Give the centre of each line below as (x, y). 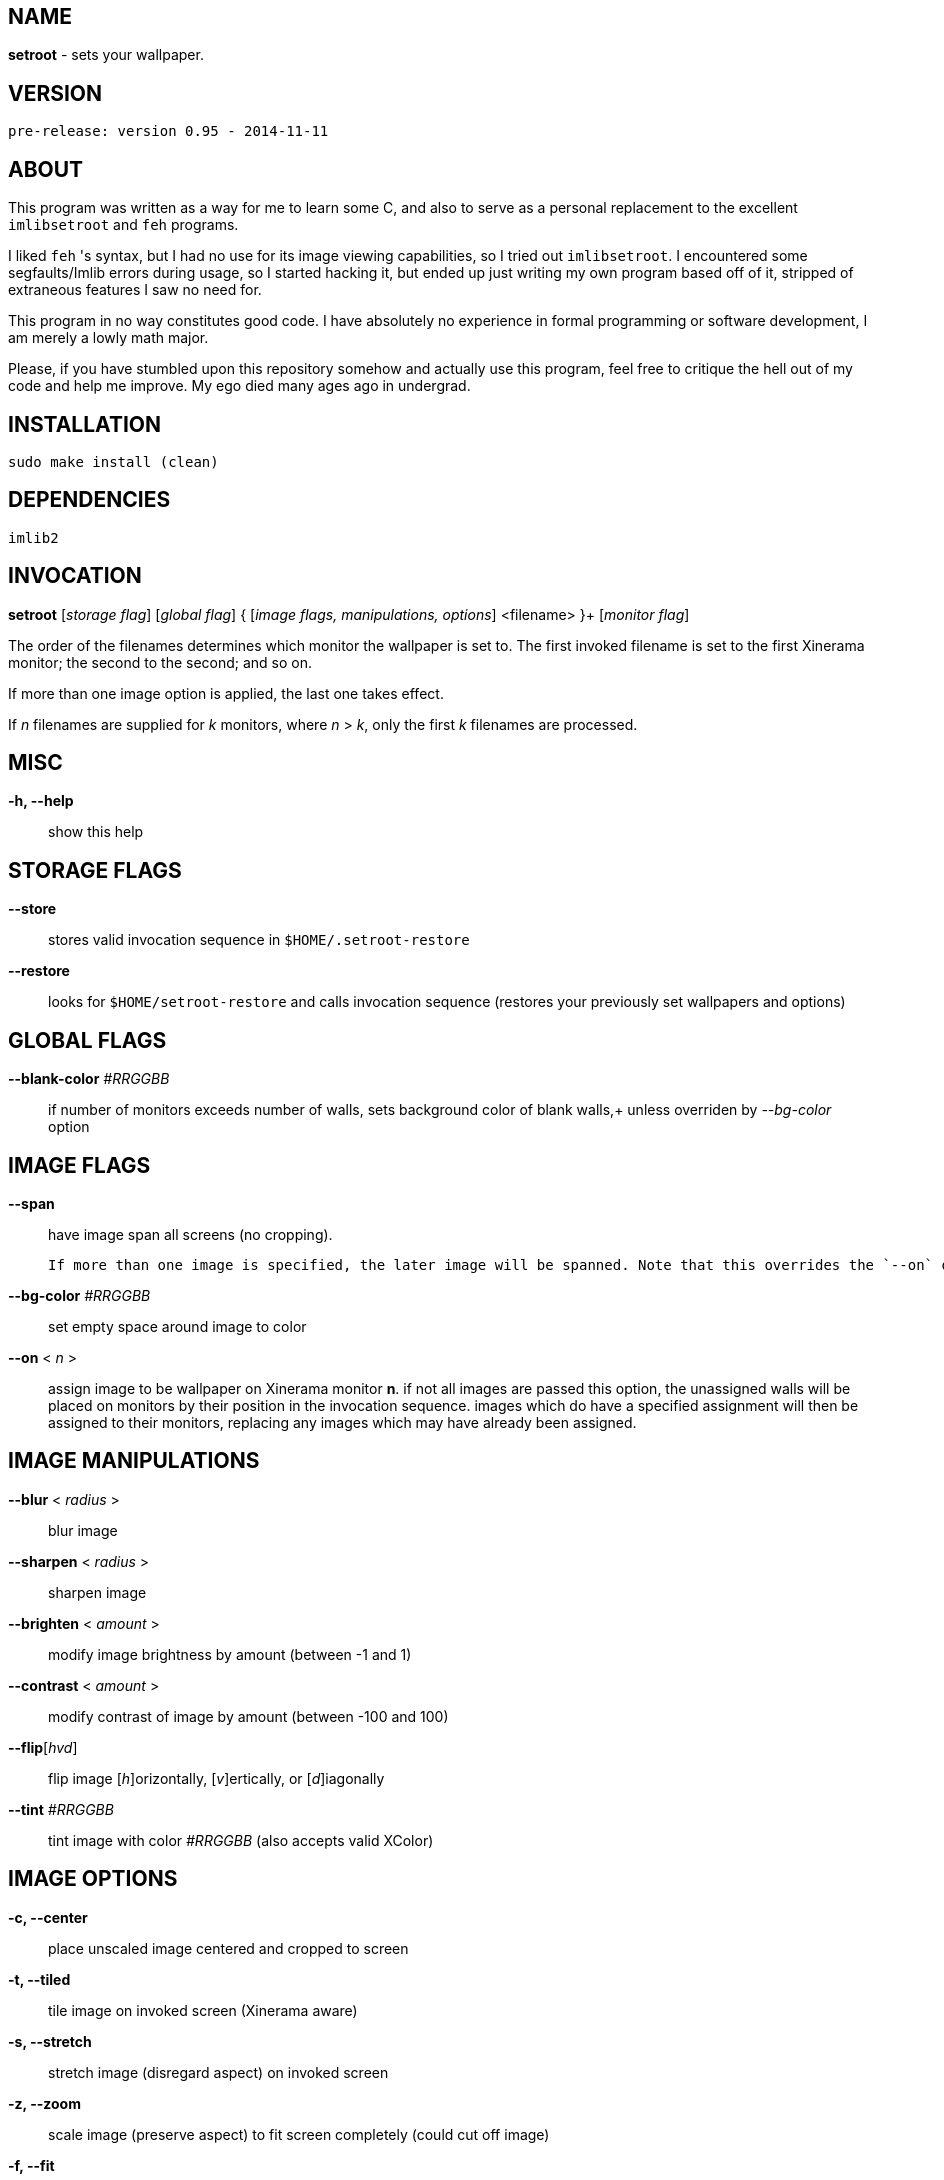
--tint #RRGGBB (61, 1809)
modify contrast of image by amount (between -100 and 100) (248, 1716)
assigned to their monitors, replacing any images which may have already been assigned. (342, 1423)
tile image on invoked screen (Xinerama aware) (203, 2010)
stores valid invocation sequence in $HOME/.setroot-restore (259, 940)
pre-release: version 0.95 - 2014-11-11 (168, 131)
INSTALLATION (84, 424)
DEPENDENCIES (89, 500)
